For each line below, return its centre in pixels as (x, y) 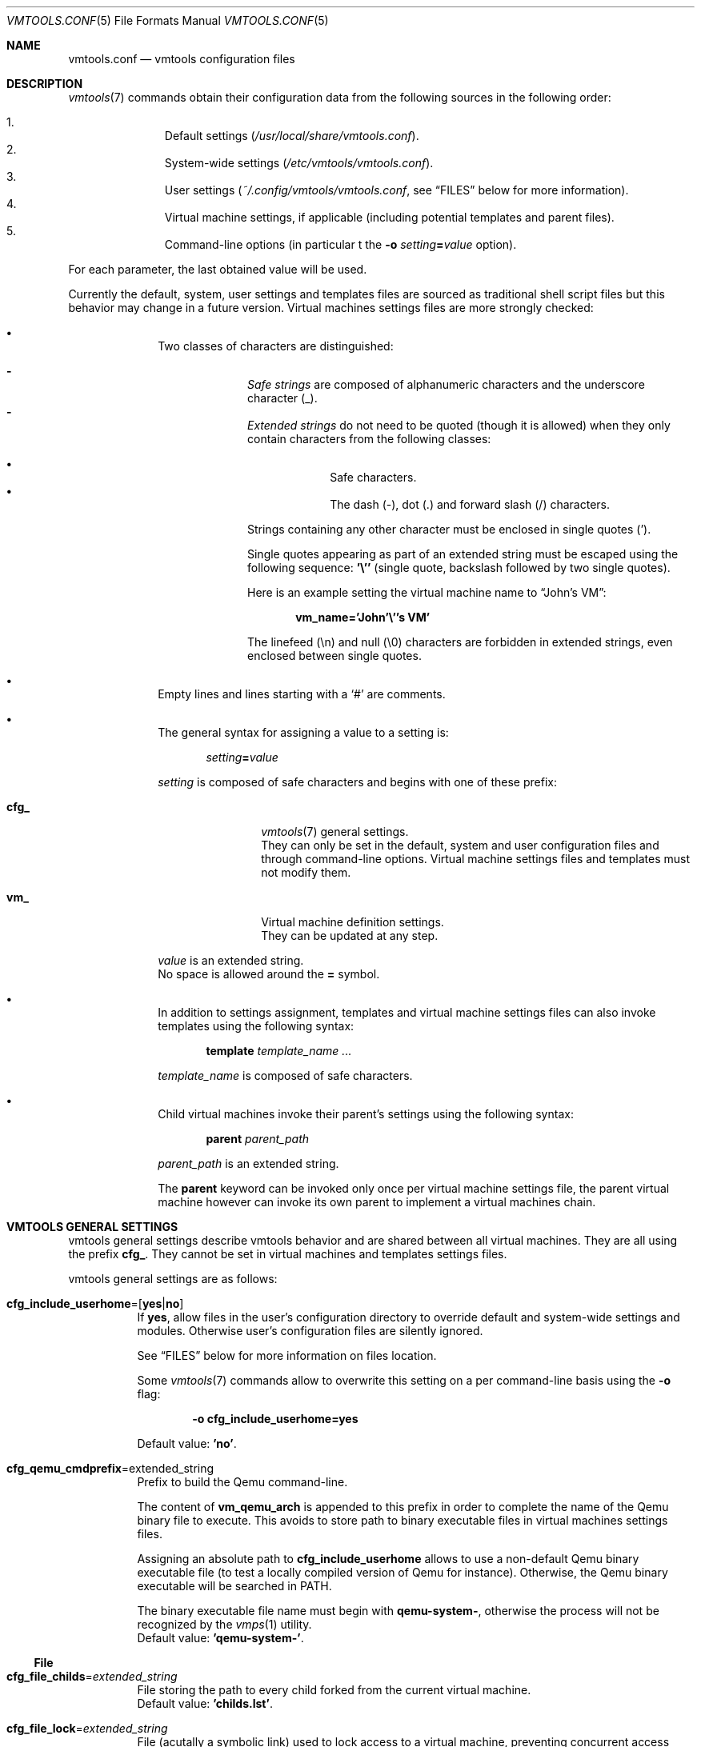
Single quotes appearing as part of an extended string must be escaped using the (463, 554)
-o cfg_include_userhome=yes (275, 1419)
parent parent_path (258, 1139)
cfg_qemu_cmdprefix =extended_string (110, 1468)
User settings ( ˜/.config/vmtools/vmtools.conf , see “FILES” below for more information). (397, 190)
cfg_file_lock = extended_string (87, 1728)
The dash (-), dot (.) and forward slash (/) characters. (470, 504)
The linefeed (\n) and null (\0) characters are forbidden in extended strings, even (460, 642)
